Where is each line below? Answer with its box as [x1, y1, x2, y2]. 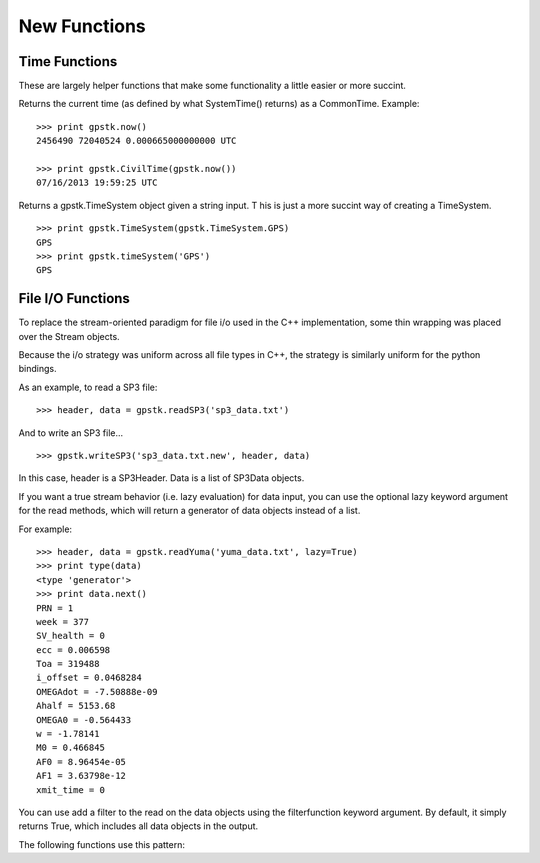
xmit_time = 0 [36, 784, 105, 795]
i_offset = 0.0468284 [36, 672, 142, 684]
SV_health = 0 [36, 630, 105, 642]
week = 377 [36, 616, 90, 627]
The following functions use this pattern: [18, 838, 185, 850]
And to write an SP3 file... [18, 426, 124, 439]
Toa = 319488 [36, 658, 100, 670]
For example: [18, 523, 73, 535]
